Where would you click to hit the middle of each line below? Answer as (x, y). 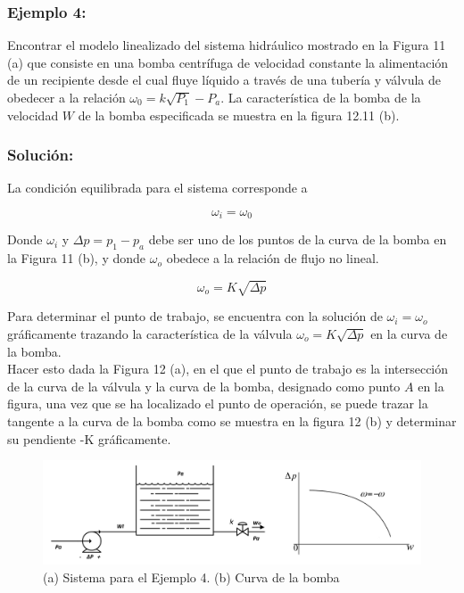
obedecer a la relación (66, 97)
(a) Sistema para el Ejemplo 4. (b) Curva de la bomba (191, 577)
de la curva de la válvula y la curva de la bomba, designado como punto (204, 386)
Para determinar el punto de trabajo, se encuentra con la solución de (195, 316)
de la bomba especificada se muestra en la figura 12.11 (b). (239, 115)
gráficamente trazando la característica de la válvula (150, 333)
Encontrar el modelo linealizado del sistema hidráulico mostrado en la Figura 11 (227, 45)
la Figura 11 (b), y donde (77, 258)
